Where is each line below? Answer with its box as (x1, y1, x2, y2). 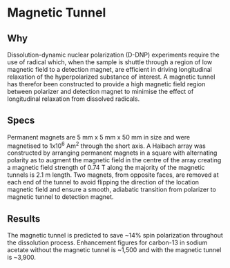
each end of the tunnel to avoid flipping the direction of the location (7, 178, 199, 186)
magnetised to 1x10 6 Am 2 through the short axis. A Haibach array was (7, 140, 206, 150)
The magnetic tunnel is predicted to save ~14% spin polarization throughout (7, 231, 223, 240)
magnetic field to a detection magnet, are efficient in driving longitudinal (7, 66, 212, 73)
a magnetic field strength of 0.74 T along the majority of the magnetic (7, 164, 205, 172)
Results (7, 213, 41, 224)
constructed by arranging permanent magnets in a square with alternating (7, 149, 218, 157)
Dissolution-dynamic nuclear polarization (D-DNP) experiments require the (7, 50, 220, 59)
